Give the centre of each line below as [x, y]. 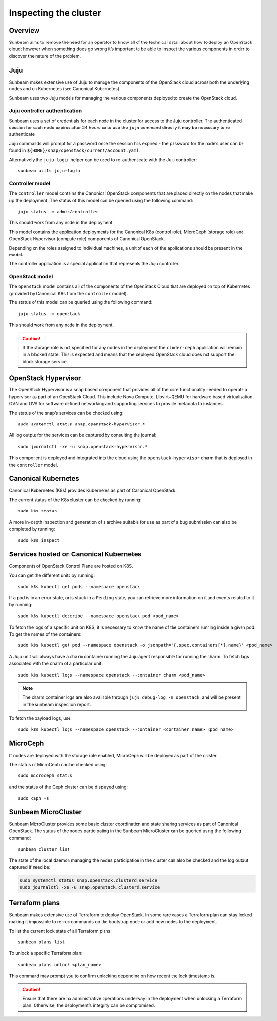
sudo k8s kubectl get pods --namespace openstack [79, 587]
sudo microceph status [45, 776]
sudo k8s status [37, 511]
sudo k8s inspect [39, 540]
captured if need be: [30, 867]
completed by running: [32, 529]
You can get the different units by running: [52, 575]
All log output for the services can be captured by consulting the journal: [83, 435]
